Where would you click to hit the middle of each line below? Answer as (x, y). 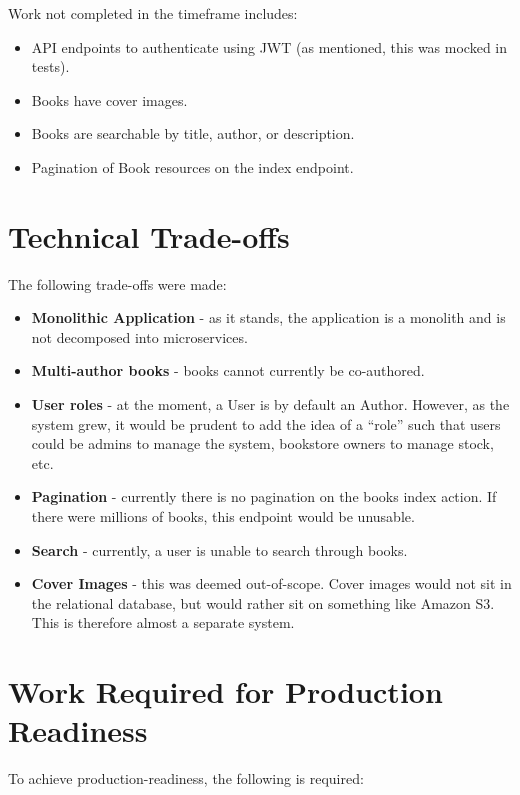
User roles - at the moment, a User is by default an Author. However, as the (270, 404)
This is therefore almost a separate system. (163, 622)
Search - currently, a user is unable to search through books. (219, 549)
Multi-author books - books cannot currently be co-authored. (228, 370)
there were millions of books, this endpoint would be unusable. (223, 516)
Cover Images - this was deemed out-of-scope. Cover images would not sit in (271, 583)
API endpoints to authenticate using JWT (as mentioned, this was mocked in (269, 46)
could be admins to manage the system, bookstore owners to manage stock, (262, 443)
